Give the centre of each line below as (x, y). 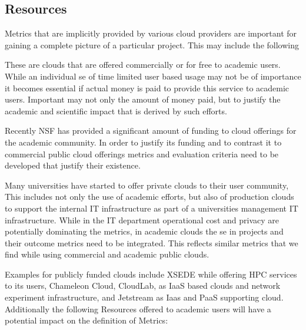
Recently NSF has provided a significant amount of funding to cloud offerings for (151, 131)
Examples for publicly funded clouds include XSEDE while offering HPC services (151, 274)
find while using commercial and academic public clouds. (107, 254)
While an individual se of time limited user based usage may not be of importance (153, 76)
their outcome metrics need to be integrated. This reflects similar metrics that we (152, 242)
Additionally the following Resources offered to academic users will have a (138, 308)
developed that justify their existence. (73, 165)
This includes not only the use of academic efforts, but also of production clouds (149, 197)
